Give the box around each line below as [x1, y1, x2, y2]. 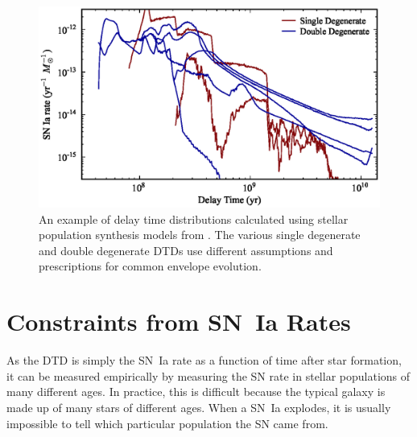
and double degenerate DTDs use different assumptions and [39, 241, 333, 258]
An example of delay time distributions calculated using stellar [39, 210, 349, 227]
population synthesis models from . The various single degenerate [39, 226, 361, 243]
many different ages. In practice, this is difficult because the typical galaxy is [6, 383, 386, 400]
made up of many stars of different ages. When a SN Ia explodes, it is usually [6, 398, 391, 415]
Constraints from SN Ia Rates [6, 305, 351, 338]
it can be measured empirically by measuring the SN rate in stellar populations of [6, 367, 411, 384]
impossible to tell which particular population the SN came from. [6, 414, 328, 431]
